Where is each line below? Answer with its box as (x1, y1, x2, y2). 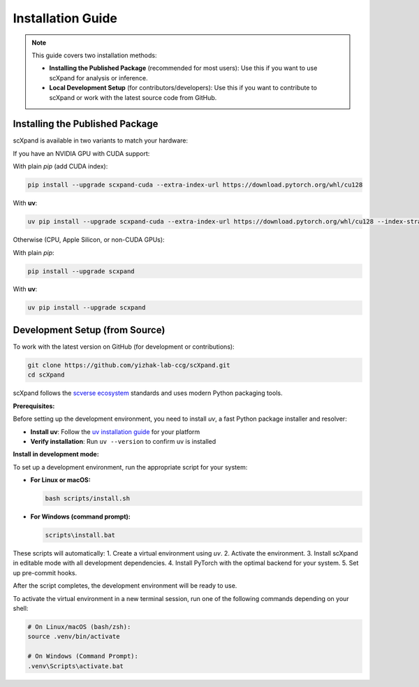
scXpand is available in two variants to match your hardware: (13, 136, 189, 145)
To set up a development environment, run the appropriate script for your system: (13, 463, 248, 471)
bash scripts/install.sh (45, 495, 131, 502)
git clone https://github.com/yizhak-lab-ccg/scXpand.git (27, 361, 230, 369)
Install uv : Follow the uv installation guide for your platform (30, 427, 200, 436)
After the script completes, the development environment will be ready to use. (13, 581, 237, 590)
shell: (13, 604, 29, 612)
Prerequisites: (13, 402, 55, 410)
